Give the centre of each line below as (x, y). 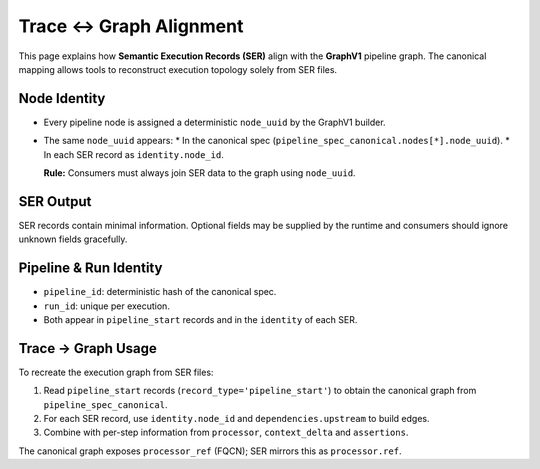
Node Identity (62, 98)
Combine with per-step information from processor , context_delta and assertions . (226, 432)
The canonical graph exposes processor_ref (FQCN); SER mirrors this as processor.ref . (210, 451)
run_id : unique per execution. (106, 306)
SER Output (55, 201)
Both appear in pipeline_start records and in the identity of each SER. (200, 319)
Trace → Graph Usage (87, 348)
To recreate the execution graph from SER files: (116, 372)
